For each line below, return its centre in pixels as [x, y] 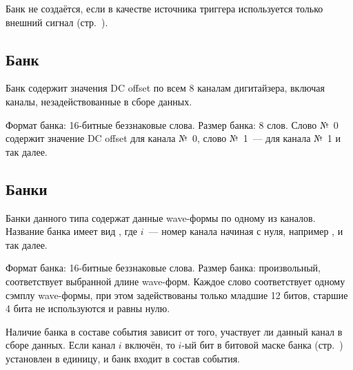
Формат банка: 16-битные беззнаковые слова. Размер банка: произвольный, [163, 268]
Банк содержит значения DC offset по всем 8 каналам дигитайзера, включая [165, 88]
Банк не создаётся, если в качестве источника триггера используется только [164, 8]
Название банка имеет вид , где [72, 231]
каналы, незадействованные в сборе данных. [99, 101]
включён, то [150, 345]
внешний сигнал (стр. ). [57, 22]
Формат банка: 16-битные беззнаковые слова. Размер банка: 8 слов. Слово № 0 [172, 124]
